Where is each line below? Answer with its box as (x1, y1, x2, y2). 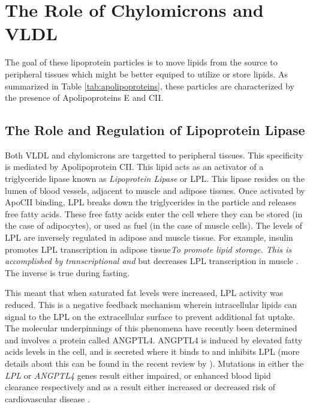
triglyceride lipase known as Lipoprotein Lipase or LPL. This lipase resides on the (5, 172, 305, 185)
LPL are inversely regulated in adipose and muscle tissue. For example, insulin (5, 231, 293, 244)
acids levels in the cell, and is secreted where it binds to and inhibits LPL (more (5, 345, 300, 358)
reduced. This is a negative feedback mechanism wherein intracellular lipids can (5, 298, 297, 311)
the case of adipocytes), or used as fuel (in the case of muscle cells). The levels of (5, 219, 303, 232)
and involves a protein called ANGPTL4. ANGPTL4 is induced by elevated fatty (5, 333, 303, 346)
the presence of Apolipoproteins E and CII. (5, 91, 164, 104)
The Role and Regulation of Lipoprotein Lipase (5, 121, 305, 139)
